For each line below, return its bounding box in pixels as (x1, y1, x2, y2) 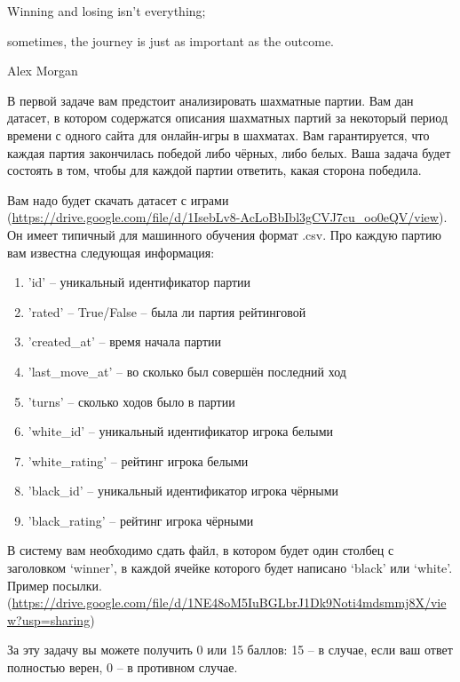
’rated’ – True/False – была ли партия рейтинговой (28, 302, 306, 321)
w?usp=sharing (7, 610, 91, 629)
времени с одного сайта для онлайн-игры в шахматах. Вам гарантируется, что (7, 125, 430, 144)
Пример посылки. (7, 575, 102, 594)
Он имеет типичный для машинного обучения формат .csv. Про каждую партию (7, 225, 441, 243)
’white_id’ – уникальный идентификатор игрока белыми (28, 422, 333, 440)
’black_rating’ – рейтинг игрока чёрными (28, 511, 254, 529)
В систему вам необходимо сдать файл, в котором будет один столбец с (7, 541, 394, 559)
